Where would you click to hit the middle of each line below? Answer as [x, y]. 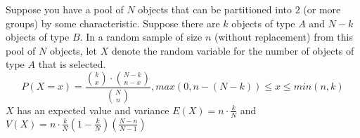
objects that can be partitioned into [215, 9]
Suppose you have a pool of [65, 9]
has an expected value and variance [93, 110]
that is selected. [72, 64]
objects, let [73, 50]
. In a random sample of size [141, 37]
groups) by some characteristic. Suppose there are [113, 23]
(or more [322, 9]
